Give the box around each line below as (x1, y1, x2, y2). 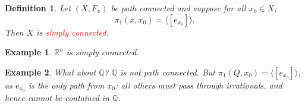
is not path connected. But (120, 65, 215, 78)
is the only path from (28, 78, 105, 91)
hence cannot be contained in (5, 91, 110, 103)
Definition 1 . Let (5, 2, 71, 14)
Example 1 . (5, 46, 52, 58)
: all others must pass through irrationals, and (115, 78, 282, 91)
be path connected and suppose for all (111, 2, 246, 14)
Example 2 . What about (5, 65, 96, 78)
